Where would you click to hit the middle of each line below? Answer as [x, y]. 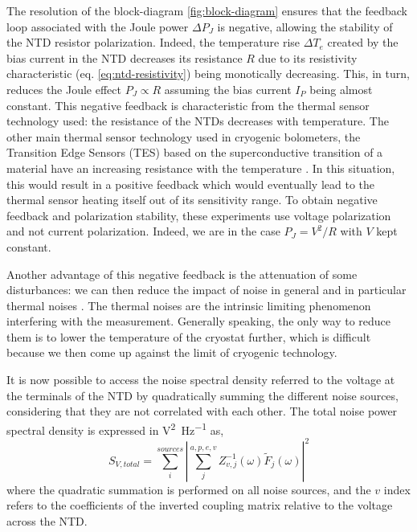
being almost [341, 89]
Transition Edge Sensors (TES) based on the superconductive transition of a [195, 152]
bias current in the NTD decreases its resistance [125, 57]
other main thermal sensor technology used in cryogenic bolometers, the [184, 136]
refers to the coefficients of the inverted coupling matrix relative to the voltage [200, 505]
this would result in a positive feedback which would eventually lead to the [190, 184]
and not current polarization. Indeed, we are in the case [143, 231]
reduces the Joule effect [64, 89]
